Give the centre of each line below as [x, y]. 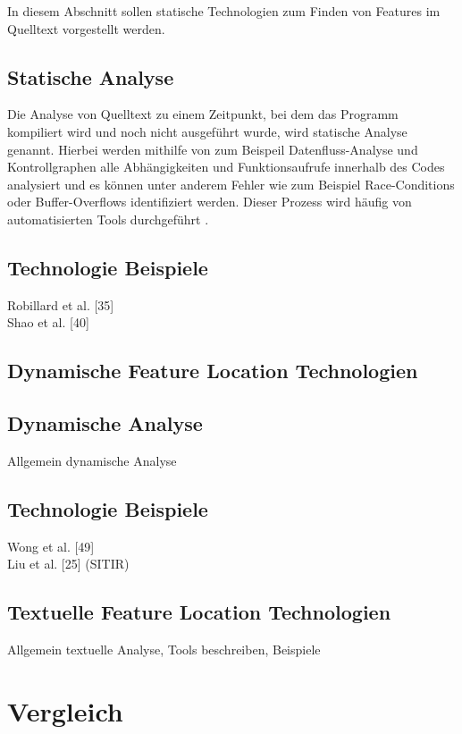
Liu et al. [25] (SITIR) [68, 564]
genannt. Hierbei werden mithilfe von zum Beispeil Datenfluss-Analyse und [213, 149]
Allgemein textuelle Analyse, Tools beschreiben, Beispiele [164, 650]
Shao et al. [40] [48, 322]
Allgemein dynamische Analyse [92, 460]
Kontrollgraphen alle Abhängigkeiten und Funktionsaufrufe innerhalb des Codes [226, 167]
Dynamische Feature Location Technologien [213, 371]
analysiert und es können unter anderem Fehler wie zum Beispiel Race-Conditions [231, 184]
